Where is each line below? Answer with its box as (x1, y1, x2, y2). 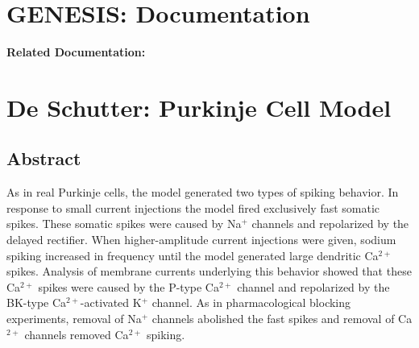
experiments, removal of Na (6, 310, 142, 327)
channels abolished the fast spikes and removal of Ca (151, 310, 413, 327)
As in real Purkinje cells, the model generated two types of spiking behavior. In (6, 184, 399, 201)
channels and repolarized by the (251, 215, 409, 232)
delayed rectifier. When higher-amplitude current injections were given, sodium (6, 231, 396, 248)
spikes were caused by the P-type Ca (38, 278, 219, 295)
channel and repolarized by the (237, 278, 390, 295)
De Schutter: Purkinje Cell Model (6, 90, 392, 123)
